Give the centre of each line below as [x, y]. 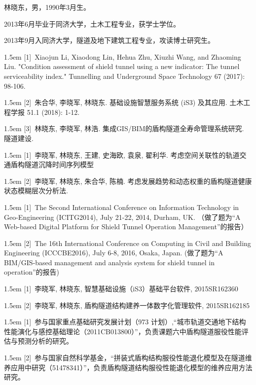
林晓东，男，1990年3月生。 [47, 7]
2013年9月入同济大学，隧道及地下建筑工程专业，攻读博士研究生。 [109, 40]
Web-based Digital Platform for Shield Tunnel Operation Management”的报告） [126, 227]
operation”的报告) [32, 272]
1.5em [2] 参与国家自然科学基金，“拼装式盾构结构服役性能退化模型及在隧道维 [128, 358]
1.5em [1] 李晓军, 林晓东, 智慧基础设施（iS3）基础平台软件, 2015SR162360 [121, 289]
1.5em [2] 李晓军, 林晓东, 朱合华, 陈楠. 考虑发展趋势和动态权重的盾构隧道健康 [128, 181]
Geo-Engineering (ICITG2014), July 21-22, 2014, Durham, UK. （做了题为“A [122, 217]
